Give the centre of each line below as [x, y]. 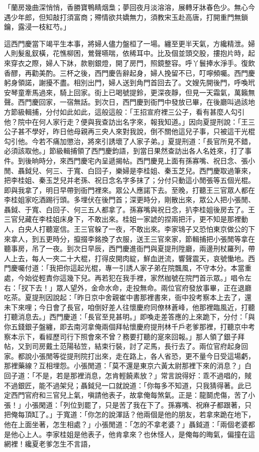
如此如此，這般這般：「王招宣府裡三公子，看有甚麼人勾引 [152, 111]
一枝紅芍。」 [51, 27]
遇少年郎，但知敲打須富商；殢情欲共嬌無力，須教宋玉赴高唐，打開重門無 [123, 17]
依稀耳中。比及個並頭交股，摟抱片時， [185, 53]
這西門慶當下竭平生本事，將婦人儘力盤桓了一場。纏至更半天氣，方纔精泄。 [126, 43]
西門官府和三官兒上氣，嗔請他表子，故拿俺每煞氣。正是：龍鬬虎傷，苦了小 [133, 395]
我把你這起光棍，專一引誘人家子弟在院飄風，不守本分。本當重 [150, 268]
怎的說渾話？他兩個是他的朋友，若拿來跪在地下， [175, 414]
